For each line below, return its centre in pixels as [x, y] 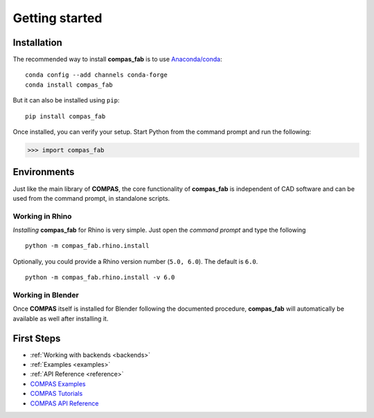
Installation [37, 43]
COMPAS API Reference [64, 403]
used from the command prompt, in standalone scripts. [91, 198]
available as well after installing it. [61, 318]
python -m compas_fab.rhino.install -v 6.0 [100, 278]
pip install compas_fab [65, 116]
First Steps [37, 338]
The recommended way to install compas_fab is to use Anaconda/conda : [117, 60]
